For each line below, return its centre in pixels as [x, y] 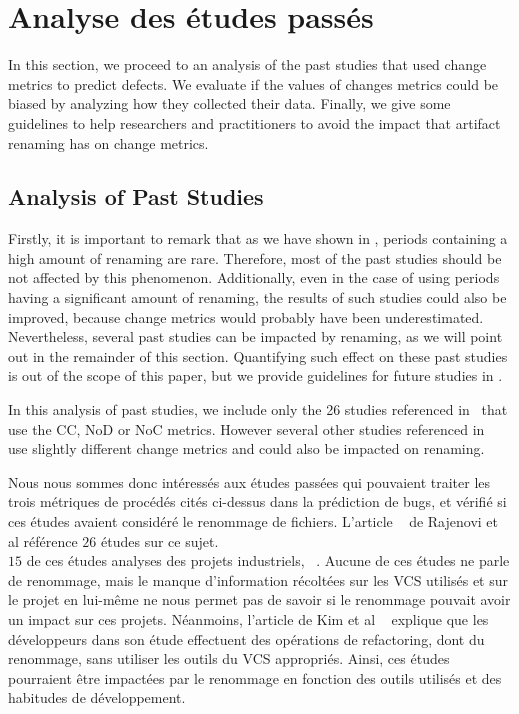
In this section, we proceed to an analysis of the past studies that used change [247, 64]
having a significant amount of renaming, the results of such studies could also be [257, 297]
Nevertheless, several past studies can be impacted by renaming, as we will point [255, 336]
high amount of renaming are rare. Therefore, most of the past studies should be [255, 257]
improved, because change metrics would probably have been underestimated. [246, 316]
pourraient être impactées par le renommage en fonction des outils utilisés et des [255, 677]
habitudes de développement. [97, 697]
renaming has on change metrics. [108, 142]
